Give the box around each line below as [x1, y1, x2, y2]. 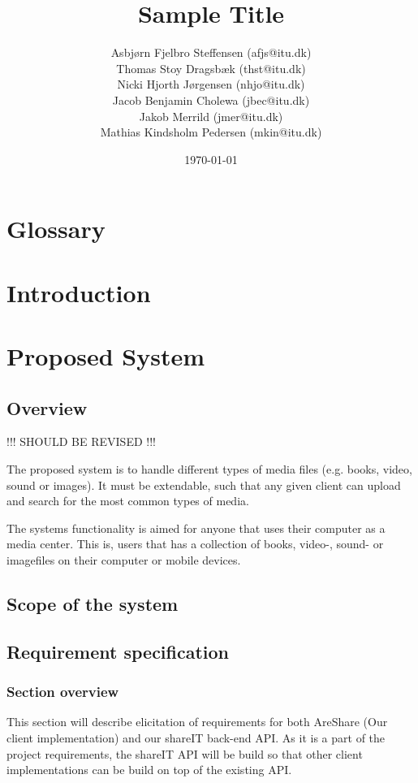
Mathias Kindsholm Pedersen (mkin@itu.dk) [100, 123, 322, 141]
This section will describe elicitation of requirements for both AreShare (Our [6, 713, 388, 730]
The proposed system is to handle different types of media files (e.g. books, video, [6, 461, 412, 478]
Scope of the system [6, 590, 179, 616]
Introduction [6, 275, 151, 309]
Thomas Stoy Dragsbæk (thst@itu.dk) [116, 59, 306, 76]
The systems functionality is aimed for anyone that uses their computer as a [6, 519, 386, 536]
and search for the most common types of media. [6, 492, 249, 509]
